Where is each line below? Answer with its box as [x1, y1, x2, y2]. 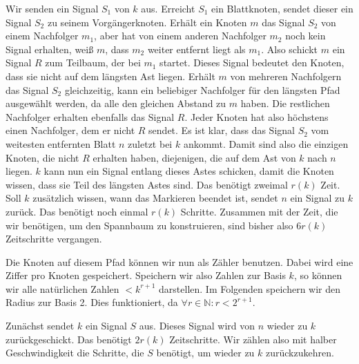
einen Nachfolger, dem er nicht [6, 123, 135, 137]
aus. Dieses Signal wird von [139, 318, 255, 333]
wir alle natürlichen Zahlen [6, 281, 119, 296]
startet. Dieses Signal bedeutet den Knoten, [159, 55, 345, 70]
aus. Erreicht [141, 1, 195, 15]
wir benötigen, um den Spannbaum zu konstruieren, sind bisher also [6, 218, 293, 232]
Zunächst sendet [6, 318, 75, 333]
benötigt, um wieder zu [156, 345, 255, 360]
